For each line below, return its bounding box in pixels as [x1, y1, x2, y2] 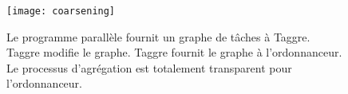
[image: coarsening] [6, 6, 116, 17]
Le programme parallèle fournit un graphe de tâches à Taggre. [6, 28, 310, 45]
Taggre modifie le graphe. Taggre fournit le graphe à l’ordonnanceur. [6, 44, 342, 61]
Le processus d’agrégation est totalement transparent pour [6, 59, 292, 76]
